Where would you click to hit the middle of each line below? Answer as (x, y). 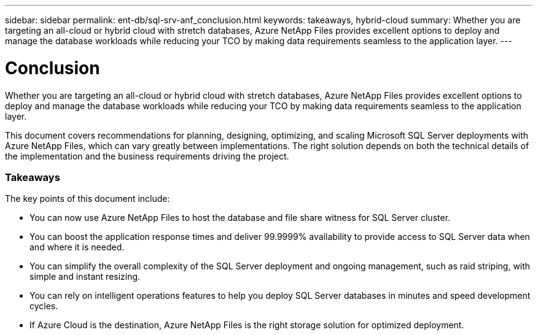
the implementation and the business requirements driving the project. (147, 156)
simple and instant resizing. (85, 277)
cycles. (44, 306)
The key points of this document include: (88, 199)
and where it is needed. (77, 247)
